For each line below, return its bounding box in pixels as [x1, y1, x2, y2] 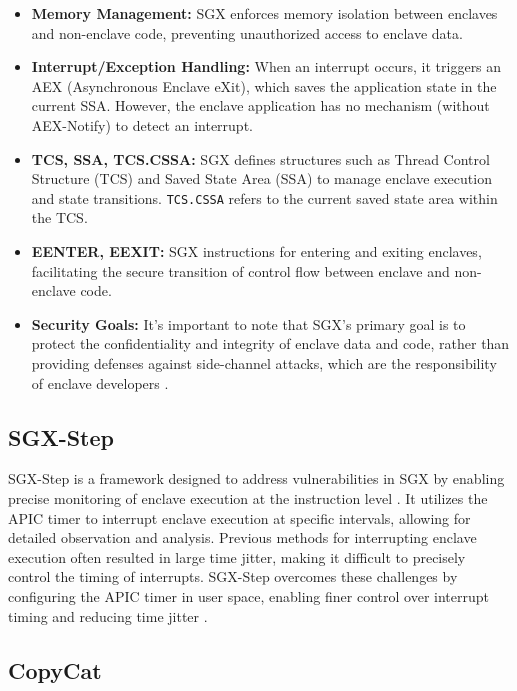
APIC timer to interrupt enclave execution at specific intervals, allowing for [8, 507, 471, 528]
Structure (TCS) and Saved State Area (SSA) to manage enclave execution [31, 168, 492, 189]
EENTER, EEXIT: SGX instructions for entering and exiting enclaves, [31, 241, 482, 261]
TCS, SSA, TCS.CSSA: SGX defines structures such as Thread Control [31, 148, 490, 169]
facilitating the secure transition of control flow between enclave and [31, 260, 450, 281]
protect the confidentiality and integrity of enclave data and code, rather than [31, 333, 510, 354]
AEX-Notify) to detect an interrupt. [31, 114, 253, 135]
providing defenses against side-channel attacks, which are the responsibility [31, 352, 497, 373]
